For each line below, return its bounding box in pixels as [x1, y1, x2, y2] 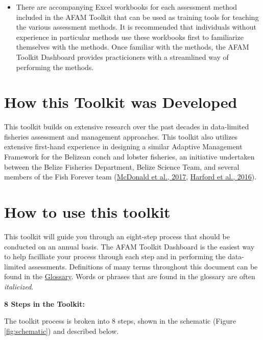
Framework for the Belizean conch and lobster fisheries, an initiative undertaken [4, 151, 255, 162]
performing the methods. [16, 61, 94, 72]
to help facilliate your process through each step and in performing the [4, 251, 226, 262]
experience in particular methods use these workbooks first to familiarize [16, 31, 244, 42]
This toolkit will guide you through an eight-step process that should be [4, 231, 230, 241]
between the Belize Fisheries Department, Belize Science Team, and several [4, 161, 240, 172]
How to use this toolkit [4, 201, 171, 222]
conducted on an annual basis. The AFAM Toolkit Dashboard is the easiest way [4, 241, 255, 252]
